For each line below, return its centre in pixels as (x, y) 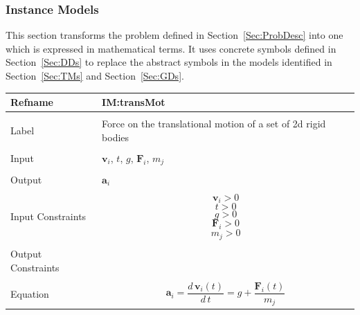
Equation (30, 293)
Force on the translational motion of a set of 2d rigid (214, 124)
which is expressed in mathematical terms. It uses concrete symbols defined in (171, 48)
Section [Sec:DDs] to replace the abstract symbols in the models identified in (169, 62)
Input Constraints (48, 216)
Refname (32, 102)
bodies (116, 137)
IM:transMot (134, 102)
